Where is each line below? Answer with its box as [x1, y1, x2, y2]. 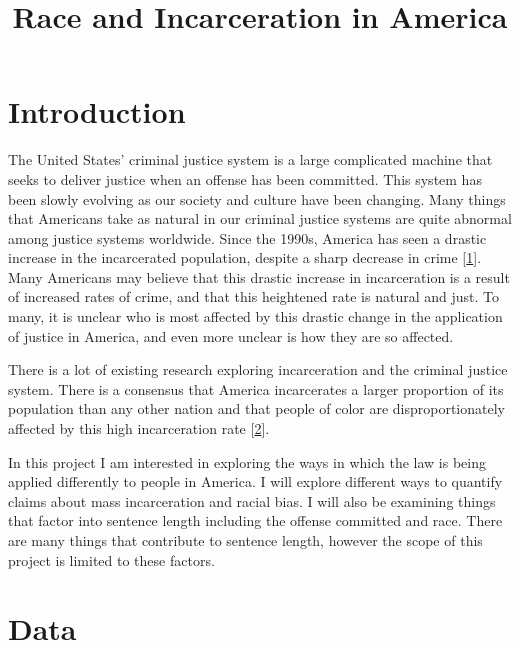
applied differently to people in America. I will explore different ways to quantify [8, 471, 503, 492]
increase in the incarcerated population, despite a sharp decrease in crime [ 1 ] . [8, 247, 482, 268]
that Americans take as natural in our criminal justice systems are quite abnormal [8, 208, 512, 229]
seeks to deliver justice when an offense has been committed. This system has [8, 168, 482, 189]
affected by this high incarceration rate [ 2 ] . [8, 418, 270, 439]
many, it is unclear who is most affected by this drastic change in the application [8, 306, 503, 327]
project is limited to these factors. [8, 549, 215, 570]
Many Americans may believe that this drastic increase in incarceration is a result [8, 266, 510, 287]
